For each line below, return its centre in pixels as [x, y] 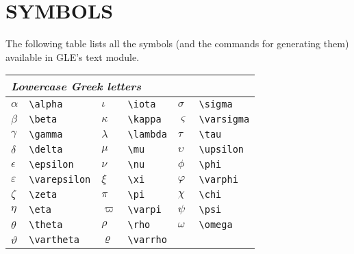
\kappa [144, 119]
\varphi [218, 180]
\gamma [46, 135]
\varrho [147, 240]
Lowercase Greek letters [76, 86]
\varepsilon [60, 180]
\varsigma [224, 119]
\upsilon [222, 150]
